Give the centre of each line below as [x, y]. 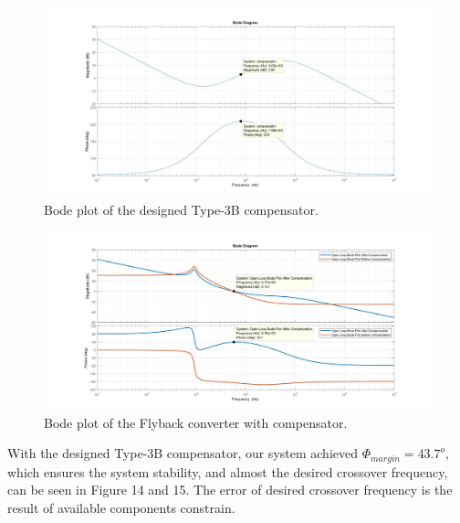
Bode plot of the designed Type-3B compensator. [181, 209]
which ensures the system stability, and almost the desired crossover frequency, [228, 471]
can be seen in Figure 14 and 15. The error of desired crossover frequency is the [230, 490]
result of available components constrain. [121, 508]
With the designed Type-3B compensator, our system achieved [183, 453]
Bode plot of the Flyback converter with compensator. [196, 422]
